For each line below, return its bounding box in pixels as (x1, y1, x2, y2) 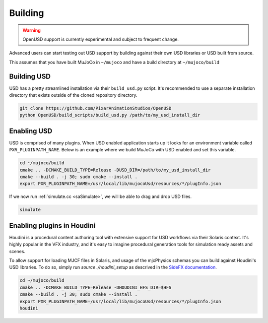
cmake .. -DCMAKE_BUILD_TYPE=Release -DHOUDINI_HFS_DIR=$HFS (19, 284, 172, 290)
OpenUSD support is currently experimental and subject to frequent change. (22, 36, 179, 42)
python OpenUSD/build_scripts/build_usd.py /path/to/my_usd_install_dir (19, 112, 201, 118)
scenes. (9, 248, 26, 254)
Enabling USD (9, 127, 53, 135)
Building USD (9, 72, 51, 80)
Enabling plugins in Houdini (9, 221, 96, 230)
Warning (22, 27, 41, 33)
